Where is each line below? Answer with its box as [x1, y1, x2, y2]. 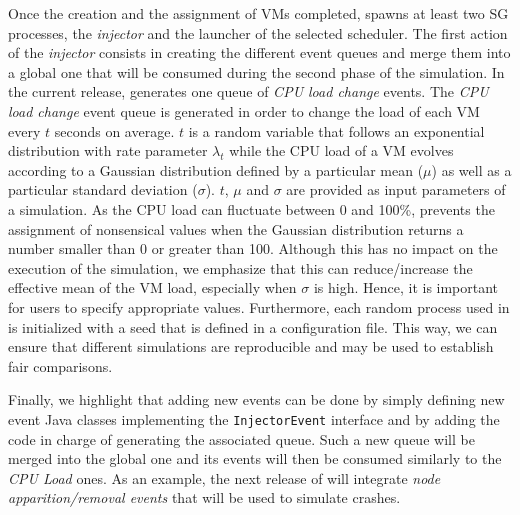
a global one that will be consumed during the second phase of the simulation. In [8, 61, 505, 82]
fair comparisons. [8, 355, 113, 376]
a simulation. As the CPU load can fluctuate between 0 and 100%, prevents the [8, 198, 495, 219]
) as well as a [431, 159, 512, 180]
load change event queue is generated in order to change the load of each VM [8, 100, 480, 121]
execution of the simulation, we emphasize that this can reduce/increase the [8, 257, 473, 278]
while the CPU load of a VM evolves [229, 140, 454, 161]
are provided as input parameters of [286, 179, 506, 200]
